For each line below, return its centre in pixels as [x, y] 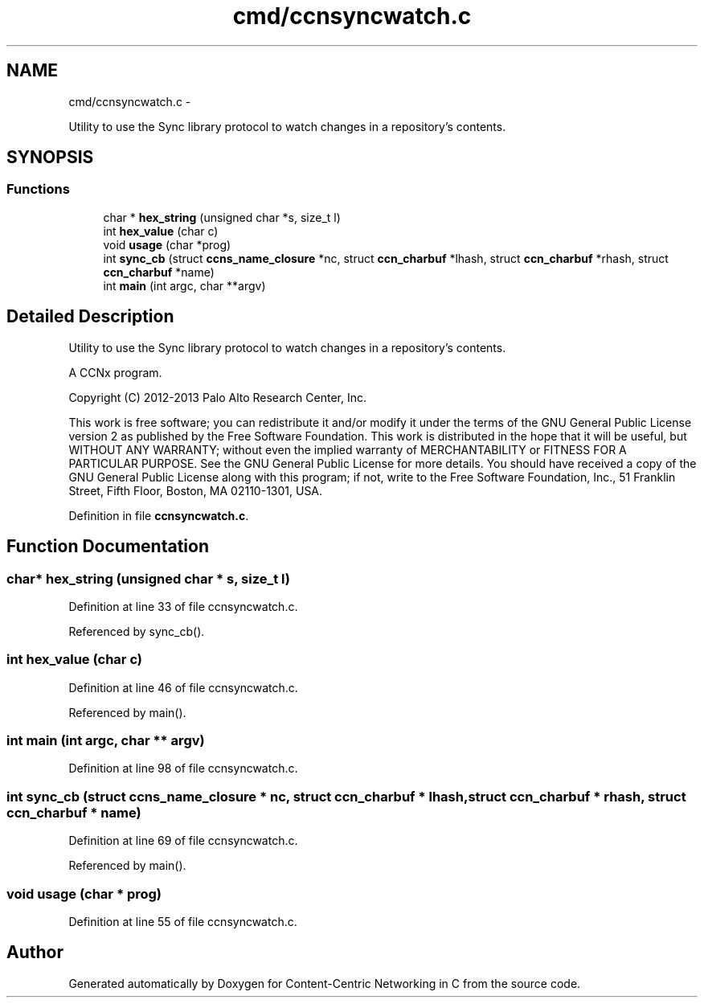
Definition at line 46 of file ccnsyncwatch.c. [183, 687]
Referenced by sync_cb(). [137, 631]
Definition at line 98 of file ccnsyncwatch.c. [183, 768]
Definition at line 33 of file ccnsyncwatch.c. [183, 606]
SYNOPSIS [50, 158]
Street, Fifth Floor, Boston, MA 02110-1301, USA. [196, 490]
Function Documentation [108, 547]
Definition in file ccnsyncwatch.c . [159, 515]
